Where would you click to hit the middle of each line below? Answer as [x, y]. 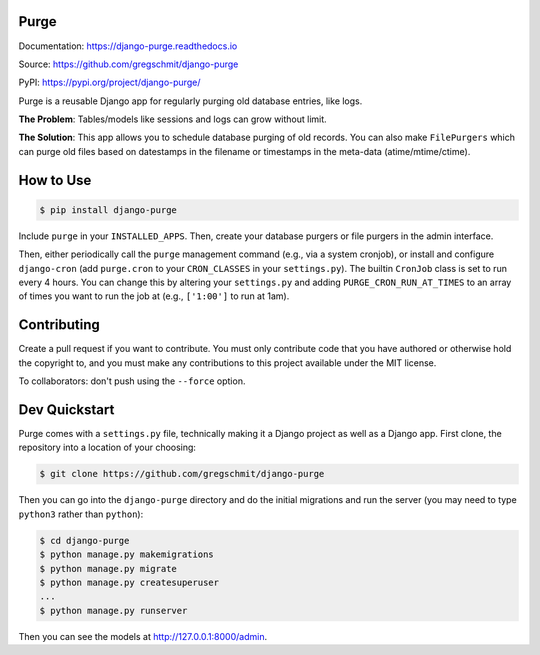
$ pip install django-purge [108, 209]
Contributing [59, 325]
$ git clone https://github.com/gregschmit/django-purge [182, 474]
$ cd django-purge [84, 540]
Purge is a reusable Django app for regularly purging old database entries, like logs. [190, 101]
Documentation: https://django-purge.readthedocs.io [128, 46]
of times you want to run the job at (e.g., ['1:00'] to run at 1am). [154, 296]
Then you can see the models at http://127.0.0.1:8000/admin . [143, 636]
